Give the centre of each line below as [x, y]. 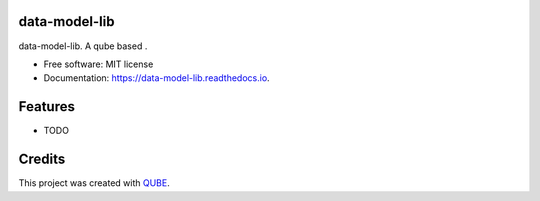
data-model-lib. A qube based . [83, 46]
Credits [42, 159]
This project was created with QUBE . [94, 183]
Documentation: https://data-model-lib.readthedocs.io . [156, 78]
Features [46, 106]
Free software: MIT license [98, 64]
